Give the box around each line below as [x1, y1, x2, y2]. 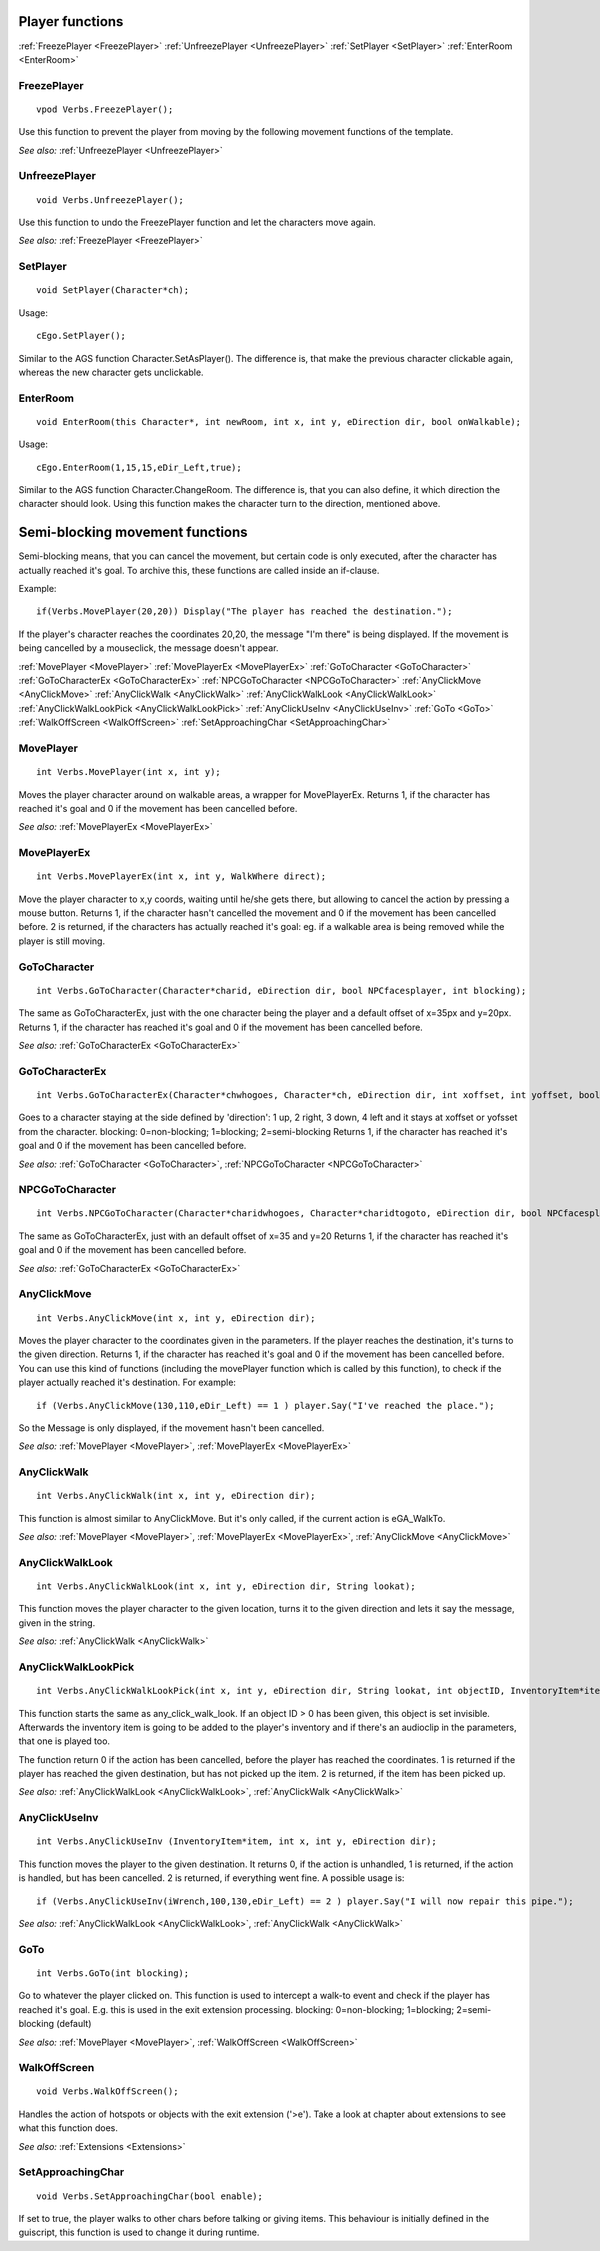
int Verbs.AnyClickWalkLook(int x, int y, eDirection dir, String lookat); [36, 1581, 416, 1592]
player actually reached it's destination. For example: [18, 1376, 237, 1389]
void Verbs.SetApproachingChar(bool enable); [36, 2190, 264, 2202]
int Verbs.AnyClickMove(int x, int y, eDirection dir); [36, 1312, 316, 1324]
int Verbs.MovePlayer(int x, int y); [36, 766, 222, 778]
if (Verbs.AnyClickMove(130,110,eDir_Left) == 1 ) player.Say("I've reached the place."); [36, 1400, 495, 1411]
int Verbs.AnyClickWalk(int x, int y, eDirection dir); [36, 1490, 316, 1502]
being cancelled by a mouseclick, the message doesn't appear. [18, 642, 279, 654]
